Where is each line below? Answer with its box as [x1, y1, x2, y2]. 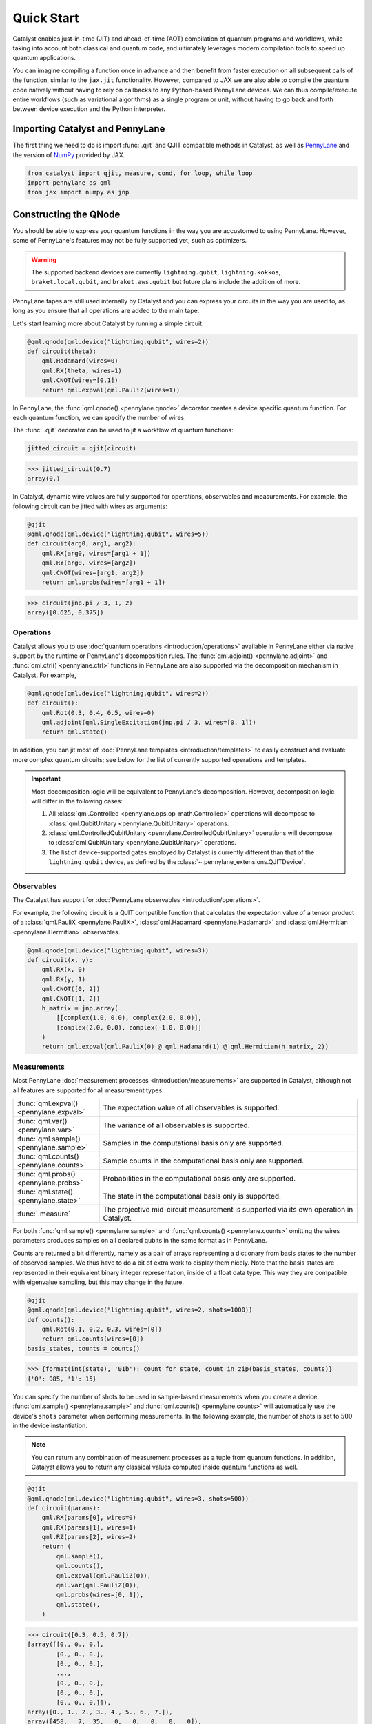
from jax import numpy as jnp [27, 188, 130, 197]
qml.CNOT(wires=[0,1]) [41, 377, 118, 384]
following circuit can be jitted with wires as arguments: [12, 502, 168, 510]
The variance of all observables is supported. [103, 1121, 250, 1130]
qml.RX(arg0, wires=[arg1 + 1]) [41, 549, 152, 557]
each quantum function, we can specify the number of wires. [12, 413, 186, 421]
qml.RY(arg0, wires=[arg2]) [41, 559, 137, 567]
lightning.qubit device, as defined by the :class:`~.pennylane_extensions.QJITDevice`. [48, 858, 306, 866]
